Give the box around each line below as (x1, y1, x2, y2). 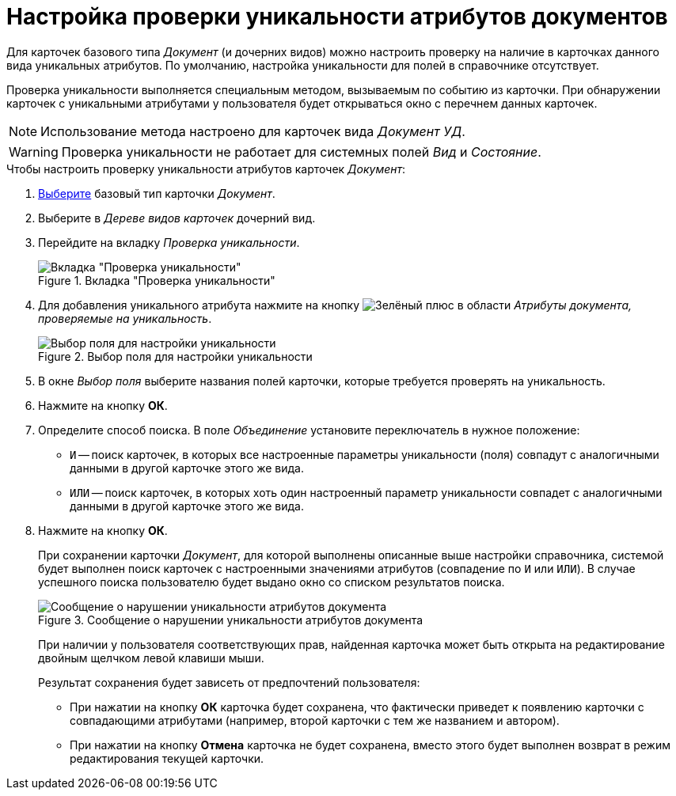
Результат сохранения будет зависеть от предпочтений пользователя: (38, 675, 420, 689)
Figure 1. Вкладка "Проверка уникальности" (38, 273, 275, 287)
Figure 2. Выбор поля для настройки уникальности (38, 349, 313, 363)
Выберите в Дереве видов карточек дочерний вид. (38, 210, 316, 225)
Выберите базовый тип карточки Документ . (38, 186, 275, 200)
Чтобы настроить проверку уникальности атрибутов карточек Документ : (6, 161, 406, 176)
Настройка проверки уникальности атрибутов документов (6, 3, 668, 30)
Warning (9, 143, 59, 160)
